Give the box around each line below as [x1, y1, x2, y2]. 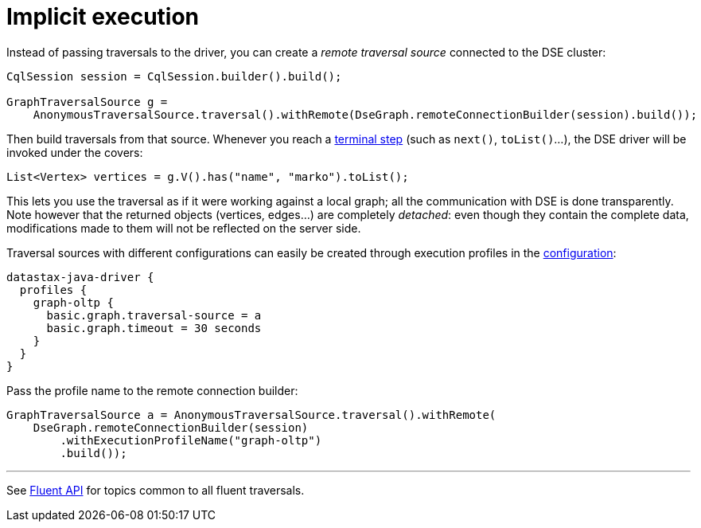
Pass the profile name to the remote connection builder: [6, 383, 298, 397]
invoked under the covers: [6, 145, 143, 159]
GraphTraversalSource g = [6, 95, 168, 108]
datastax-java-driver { [6, 270, 154, 284]
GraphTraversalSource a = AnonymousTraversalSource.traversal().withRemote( [6, 408, 497, 421]
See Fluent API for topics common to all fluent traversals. [6, 483, 305, 497]
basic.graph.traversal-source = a [46, 308, 262, 322]
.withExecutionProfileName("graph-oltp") [60, 433, 322, 447]
